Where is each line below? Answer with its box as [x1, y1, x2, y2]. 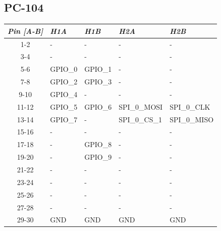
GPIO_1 [84, 64, 112, 74]
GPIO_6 [84, 101, 112, 112]
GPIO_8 [84, 139, 112, 150]
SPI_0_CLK [170, 101, 210, 112]
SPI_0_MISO [170, 114, 214, 124]
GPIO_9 [84, 152, 112, 162]
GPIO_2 [50, 76, 78, 87]
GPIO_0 [50, 64, 78, 74]
